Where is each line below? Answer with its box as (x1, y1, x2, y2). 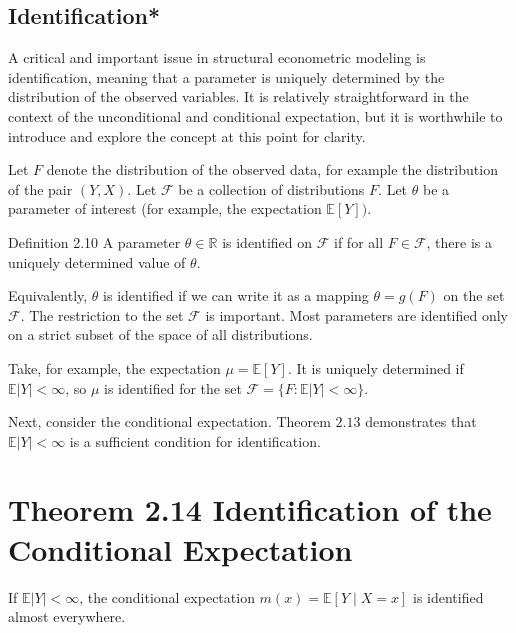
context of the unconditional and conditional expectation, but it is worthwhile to (8, 105, 503, 126)
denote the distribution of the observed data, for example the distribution (46, 159, 498, 180)
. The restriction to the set (20, 304, 184, 325)
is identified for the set (103, 377, 242, 398)
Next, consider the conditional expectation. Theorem (8, 411, 331, 432)
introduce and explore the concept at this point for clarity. (8, 125, 366, 146)
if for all (334, 231, 384, 252)
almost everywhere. (8, 606, 126, 627)
